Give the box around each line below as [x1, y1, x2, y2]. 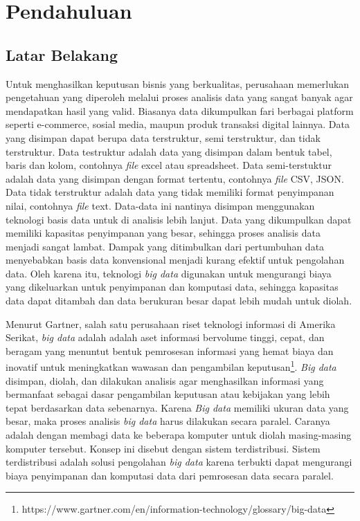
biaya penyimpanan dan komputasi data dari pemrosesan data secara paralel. [6, 468, 334, 482]
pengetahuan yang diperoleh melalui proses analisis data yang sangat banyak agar [6, 90, 353, 104]
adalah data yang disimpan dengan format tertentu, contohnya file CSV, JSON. [6, 171, 344, 185]
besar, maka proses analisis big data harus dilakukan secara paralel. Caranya [6, 414, 330, 428]
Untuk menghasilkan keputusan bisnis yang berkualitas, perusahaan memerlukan [6, 76, 350, 91]
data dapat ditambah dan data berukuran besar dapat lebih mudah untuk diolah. [6, 293, 352, 308]
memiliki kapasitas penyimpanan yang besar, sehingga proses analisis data [6, 226, 321, 240]
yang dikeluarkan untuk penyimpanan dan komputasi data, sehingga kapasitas [6, 280, 339, 294]
